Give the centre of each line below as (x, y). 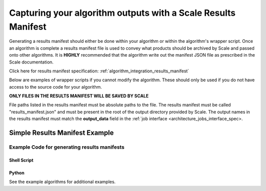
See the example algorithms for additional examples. (62, 182)
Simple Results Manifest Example (62, 133)
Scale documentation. (31, 62)
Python (17, 173)
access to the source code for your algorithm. (55, 87)
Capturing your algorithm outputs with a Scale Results (122, 13)
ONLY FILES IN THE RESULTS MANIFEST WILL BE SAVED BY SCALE (79, 96)
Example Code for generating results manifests (67, 147)
